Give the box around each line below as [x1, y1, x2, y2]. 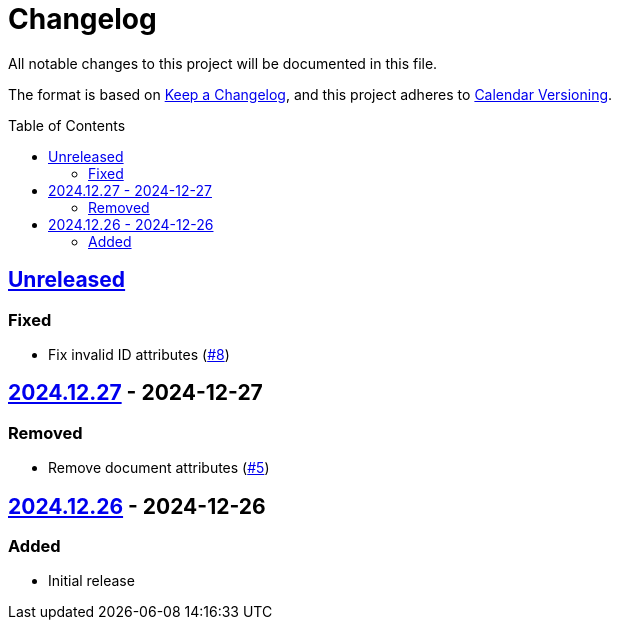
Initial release [48, 572, 135, 590]
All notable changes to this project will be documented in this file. [8, 54, 438, 72]
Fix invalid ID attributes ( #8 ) [48, 345, 230, 363]
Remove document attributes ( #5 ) [48, 459, 270, 477]
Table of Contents [8, 116, 126, 134]
